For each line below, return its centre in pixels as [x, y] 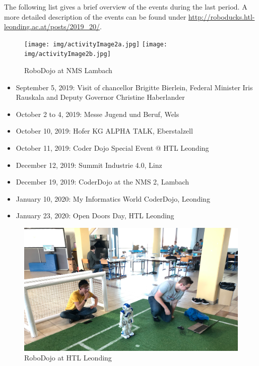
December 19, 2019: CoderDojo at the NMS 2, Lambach [103, 182]
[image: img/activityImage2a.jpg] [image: [96, 44]
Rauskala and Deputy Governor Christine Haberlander [100, 97]
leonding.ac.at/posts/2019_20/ [52, 26]
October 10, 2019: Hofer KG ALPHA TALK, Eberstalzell [104, 131]
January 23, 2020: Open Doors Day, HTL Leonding [95, 216]
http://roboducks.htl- [221, 16]
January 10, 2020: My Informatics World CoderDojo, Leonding [113, 198]
